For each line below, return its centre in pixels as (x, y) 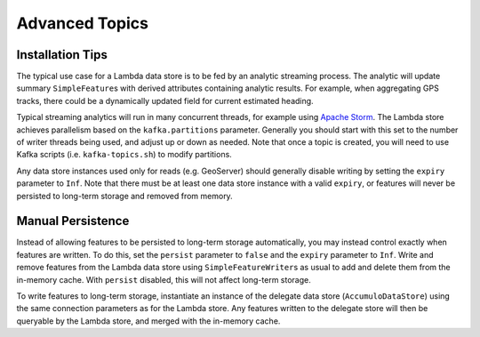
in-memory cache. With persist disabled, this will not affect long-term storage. (164, 279)
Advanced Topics (82, 23)
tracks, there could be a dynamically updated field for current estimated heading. (165, 100)
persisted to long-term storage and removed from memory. (124, 196)
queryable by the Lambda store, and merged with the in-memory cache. (148, 321)
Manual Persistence (73, 221)
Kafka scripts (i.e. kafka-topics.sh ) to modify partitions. (124, 155)
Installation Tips (62, 55)
